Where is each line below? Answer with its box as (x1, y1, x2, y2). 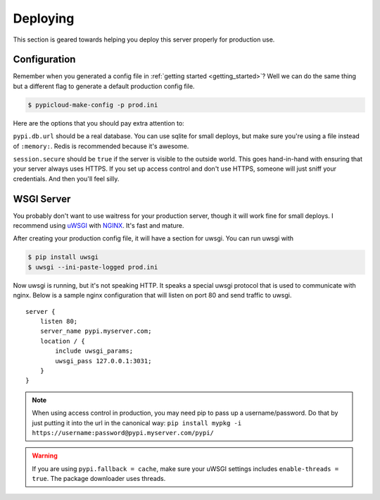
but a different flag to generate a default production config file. (13, 82, 195, 90)
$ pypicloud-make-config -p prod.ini (27, 101, 158, 109)
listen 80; (39, 317, 78, 325)
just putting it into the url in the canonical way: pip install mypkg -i (32, 418, 242, 427)
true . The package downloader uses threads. (32, 475, 166, 483)
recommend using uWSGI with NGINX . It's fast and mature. (13, 221, 184, 230)
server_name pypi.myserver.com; (39, 327, 152, 335)
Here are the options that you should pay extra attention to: (13, 118, 184, 127)
